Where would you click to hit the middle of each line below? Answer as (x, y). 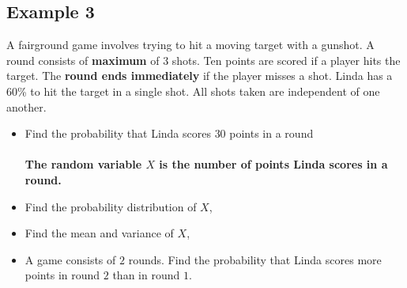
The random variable (83, 164)
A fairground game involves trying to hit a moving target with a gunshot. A (190, 45)
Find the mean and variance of (99, 233)
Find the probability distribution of (111, 206)
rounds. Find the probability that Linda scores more (255, 259)
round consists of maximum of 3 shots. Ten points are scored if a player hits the (203, 60)
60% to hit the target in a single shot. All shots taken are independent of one (193, 91)
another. (26, 106)
